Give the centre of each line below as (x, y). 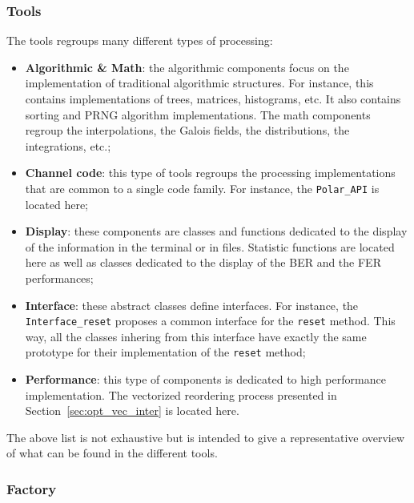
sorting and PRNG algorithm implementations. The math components (198, 114)
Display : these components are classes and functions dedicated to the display (216, 231)
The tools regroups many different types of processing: (140, 40)
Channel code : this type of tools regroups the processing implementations (210, 173)
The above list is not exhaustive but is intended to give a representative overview (206, 437)
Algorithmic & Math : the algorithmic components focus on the (187, 67)
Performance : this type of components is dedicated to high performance (205, 379)
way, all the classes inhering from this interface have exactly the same (196, 336)
